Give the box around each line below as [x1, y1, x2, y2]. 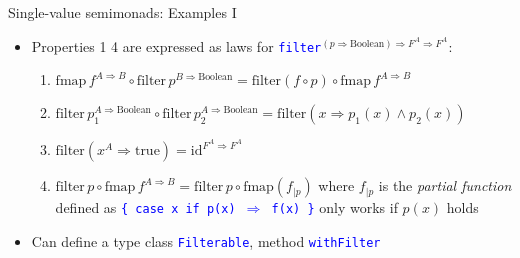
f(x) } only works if [271, 197, 398, 218]
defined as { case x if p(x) [55, 197, 236, 218]
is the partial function [378, 175, 512, 196]
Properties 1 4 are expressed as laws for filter [31, 35, 322, 56]
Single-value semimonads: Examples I [8, 2, 237, 22]
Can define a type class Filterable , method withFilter [31, 230, 381, 251]
